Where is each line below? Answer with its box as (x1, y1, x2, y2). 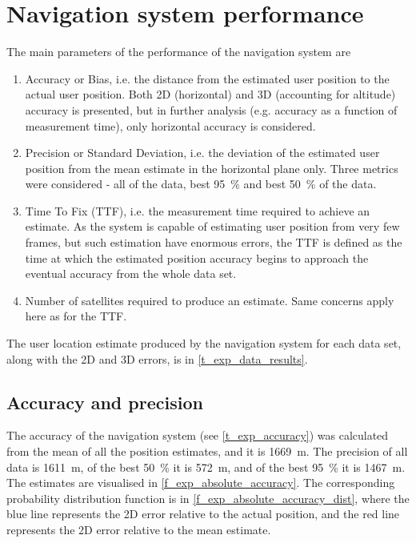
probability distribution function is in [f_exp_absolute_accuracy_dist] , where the (6, 489, 410, 506)
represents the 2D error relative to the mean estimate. (6, 521, 271, 537)
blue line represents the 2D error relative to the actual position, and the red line (6, 505, 400, 522)
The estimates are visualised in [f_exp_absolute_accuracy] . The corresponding (6, 474, 395, 491)
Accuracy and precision (6, 389, 203, 414)
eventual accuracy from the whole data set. (25, 265, 237, 282)
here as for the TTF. (25, 308, 127, 324)
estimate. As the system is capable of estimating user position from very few (25, 218, 400, 235)
